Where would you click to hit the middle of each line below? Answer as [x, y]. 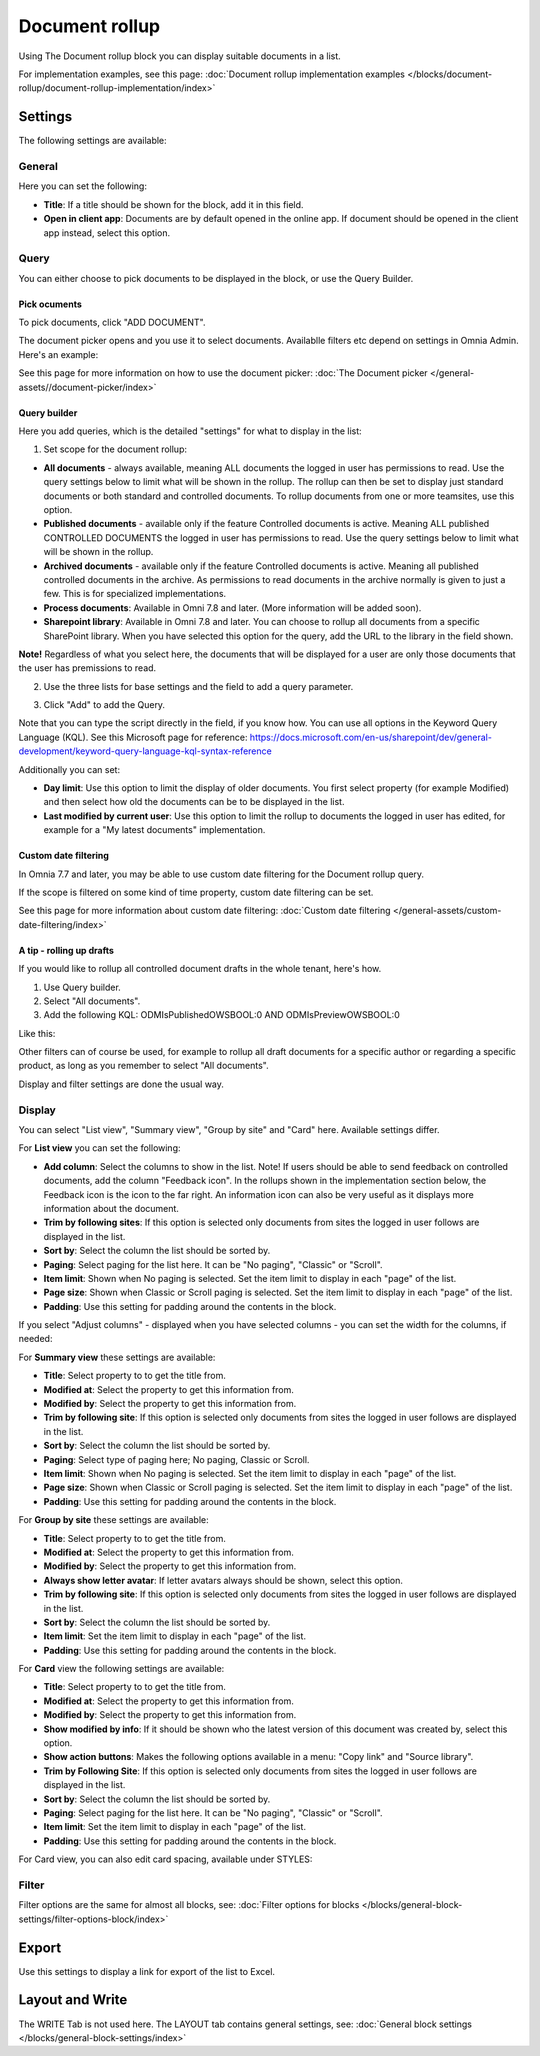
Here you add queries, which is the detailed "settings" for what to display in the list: [190, 431]
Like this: [37, 1033]
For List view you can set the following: [99, 1148]
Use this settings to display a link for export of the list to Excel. [146, 1971]
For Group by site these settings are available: [113, 1520]
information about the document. [111, 1208]
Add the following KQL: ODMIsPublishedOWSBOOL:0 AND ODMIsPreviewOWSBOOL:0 [221, 1015]
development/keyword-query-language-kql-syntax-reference [145, 751]
